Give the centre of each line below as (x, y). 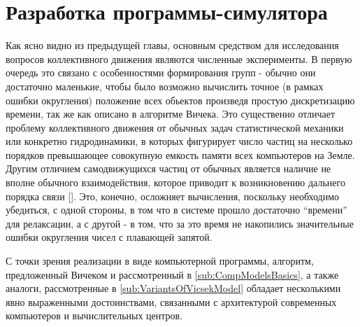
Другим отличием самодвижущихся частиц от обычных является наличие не (168, 168)
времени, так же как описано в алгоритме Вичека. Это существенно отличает (171, 114)
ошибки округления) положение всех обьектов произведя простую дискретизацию (180, 100)
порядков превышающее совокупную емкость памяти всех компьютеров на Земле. (180, 154)
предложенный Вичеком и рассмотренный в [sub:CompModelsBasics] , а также (172, 274)
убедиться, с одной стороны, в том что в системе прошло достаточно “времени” (177, 210)
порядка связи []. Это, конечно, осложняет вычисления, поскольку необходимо (173, 196)
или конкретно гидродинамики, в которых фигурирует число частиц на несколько (179, 141)
